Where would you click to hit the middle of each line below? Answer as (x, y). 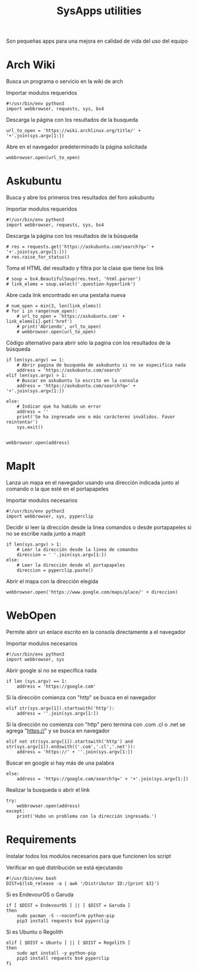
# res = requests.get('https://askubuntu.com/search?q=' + (80, 247)
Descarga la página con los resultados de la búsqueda (72, 236)
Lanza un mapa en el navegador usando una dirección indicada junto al (93, 483)
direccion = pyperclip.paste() (55, 570)
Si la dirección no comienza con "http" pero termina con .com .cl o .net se (96, 724)
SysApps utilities (99, 11)
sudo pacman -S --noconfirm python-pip (66, 915)
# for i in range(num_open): (42, 311)
